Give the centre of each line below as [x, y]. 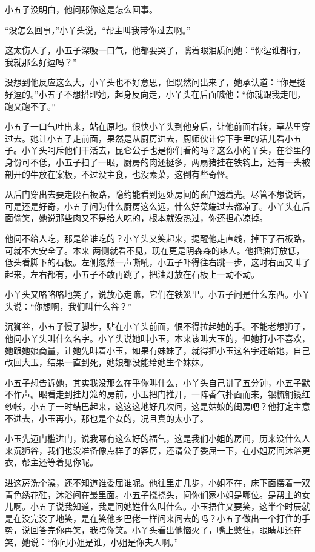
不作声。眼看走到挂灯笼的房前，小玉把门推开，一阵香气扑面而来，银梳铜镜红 [157, 394]
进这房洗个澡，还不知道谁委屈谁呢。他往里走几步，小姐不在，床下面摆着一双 [157, 482]
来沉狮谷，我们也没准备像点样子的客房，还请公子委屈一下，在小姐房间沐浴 [153, 450]
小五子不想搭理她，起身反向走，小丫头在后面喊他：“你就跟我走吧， [172, 94]
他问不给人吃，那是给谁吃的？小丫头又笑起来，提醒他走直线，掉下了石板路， [157, 238]
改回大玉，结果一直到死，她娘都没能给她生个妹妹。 [107, 362]
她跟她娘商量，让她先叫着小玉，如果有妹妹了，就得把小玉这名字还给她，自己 [157, 350]
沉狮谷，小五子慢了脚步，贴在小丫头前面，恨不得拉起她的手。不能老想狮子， [157, 326]
